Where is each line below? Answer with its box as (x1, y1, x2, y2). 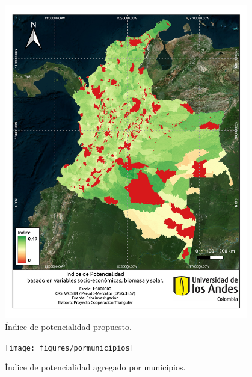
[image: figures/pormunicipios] (5, 343, 134, 352)
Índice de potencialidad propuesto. (5, 320, 132, 333)
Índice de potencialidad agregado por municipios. (5, 361, 186, 373)
